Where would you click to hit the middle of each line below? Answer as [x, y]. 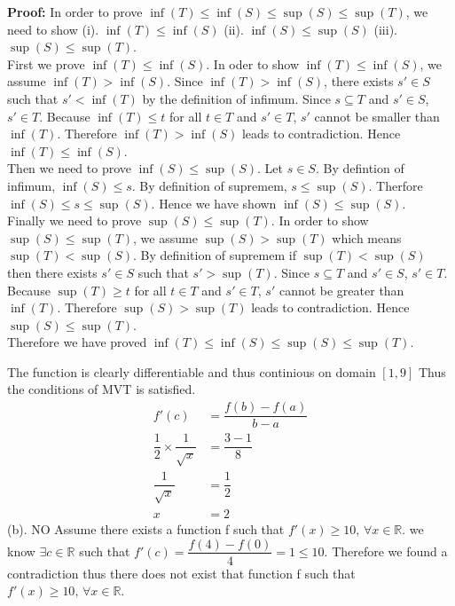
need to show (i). [53, 29]
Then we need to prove [70, 168]
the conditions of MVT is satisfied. [102, 389]
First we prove [46, 63]
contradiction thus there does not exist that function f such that [181, 573]
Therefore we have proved [77, 342]
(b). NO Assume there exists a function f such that [146, 528]
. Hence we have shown [214, 203]
